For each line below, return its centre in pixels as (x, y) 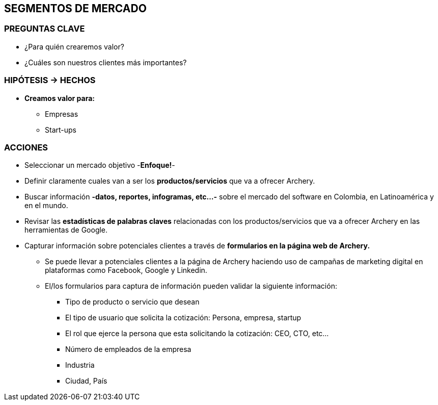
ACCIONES (26, 147)
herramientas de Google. (66, 230)
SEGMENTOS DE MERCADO (75, 8)
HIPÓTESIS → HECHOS (50, 80)
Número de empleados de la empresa (128, 349)
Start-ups (61, 130)
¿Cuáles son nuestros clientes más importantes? (106, 62)
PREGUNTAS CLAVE (45, 29)
